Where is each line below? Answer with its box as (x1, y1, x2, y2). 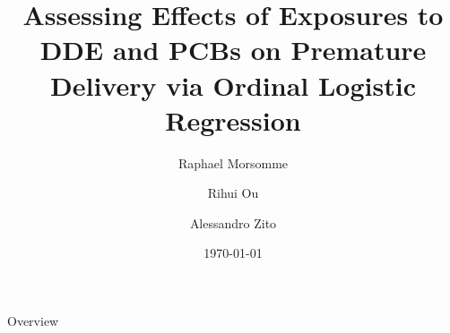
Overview (7, 312, 59, 330)
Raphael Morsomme (177, 153, 289, 172)
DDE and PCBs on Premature (39, 31, 427, 68)
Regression (165, 101, 301, 138)
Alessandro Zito (189, 213, 277, 232)
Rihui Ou (207, 184, 259, 202)
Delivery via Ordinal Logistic (50, 66, 416, 103)
